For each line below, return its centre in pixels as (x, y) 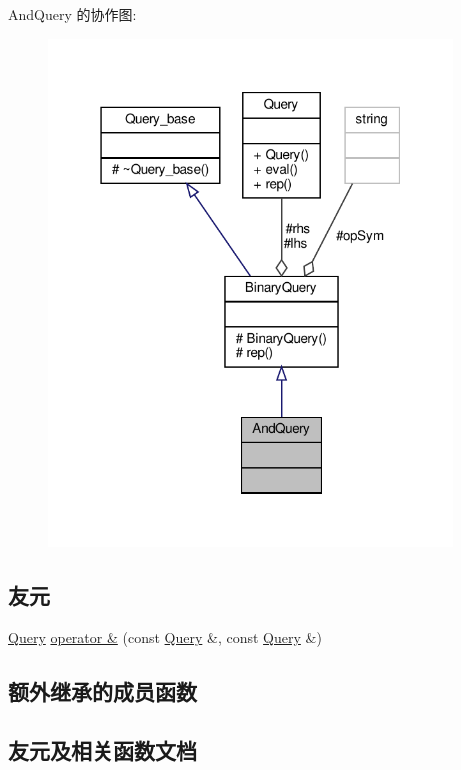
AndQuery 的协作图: (72, 14)
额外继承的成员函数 (102, 691)
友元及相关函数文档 (102, 750)
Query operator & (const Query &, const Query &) (165, 637)
